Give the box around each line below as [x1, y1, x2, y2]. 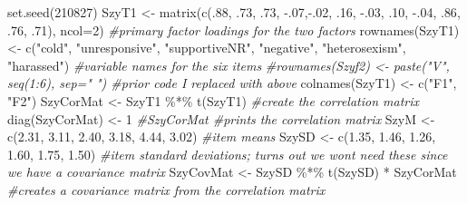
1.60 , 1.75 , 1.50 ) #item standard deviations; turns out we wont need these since [7, 144, 448, 163]
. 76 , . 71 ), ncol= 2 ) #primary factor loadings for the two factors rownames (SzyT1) [7, 20, 460, 39]
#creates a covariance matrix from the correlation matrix [7, 180, 326, 199]
